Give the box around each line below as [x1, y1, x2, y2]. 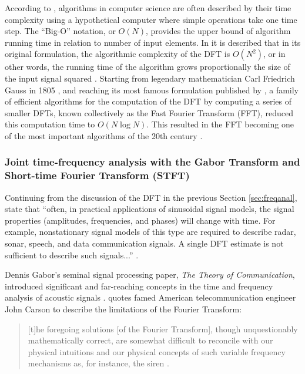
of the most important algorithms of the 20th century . [5, 129, 203, 141]
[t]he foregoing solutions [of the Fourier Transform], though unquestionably [28, 322, 298, 335]
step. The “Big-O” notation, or [5, 25, 116, 37]
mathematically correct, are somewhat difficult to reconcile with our [28, 334, 273, 346]
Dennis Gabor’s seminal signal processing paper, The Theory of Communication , [5, 268, 295, 281]
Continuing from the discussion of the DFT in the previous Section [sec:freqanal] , [5, 191, 297, 203]
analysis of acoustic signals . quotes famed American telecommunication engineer [5, 291, 296, 304]
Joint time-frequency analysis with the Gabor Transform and [5, 154, 300, 169]
